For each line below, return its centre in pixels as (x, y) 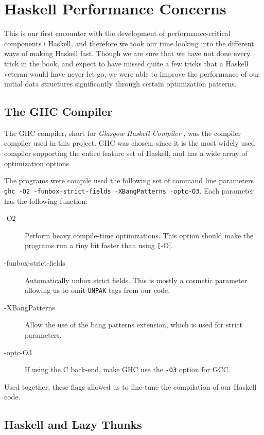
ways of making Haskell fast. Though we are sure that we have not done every (127, 53)
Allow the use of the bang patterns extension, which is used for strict (134, 325)
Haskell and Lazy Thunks (73, 424)
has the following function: (46, 201)
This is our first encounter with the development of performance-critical (117, 33)
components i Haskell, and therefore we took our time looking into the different (129, 43)
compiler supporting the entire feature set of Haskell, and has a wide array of (126, 153)
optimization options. (38, 163)
